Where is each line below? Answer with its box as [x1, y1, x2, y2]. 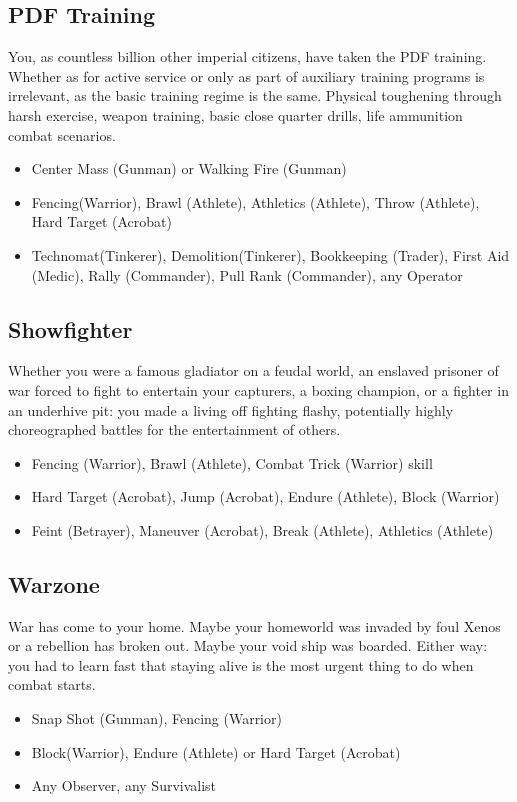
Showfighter [8, 313, 133, 344]
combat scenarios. [8, 124, 116, 145]
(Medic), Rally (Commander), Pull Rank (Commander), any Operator [31, 264, 463, 285]
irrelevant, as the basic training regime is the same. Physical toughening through [8, 85, 502, 106]
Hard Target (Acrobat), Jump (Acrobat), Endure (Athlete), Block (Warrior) [31, 486, 500, 507]
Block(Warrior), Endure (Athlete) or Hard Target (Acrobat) [31, 741, 401, 762]
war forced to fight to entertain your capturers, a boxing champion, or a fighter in [8, 379, 509, 400]
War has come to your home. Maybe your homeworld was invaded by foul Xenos [8, 615, 501, 636]
